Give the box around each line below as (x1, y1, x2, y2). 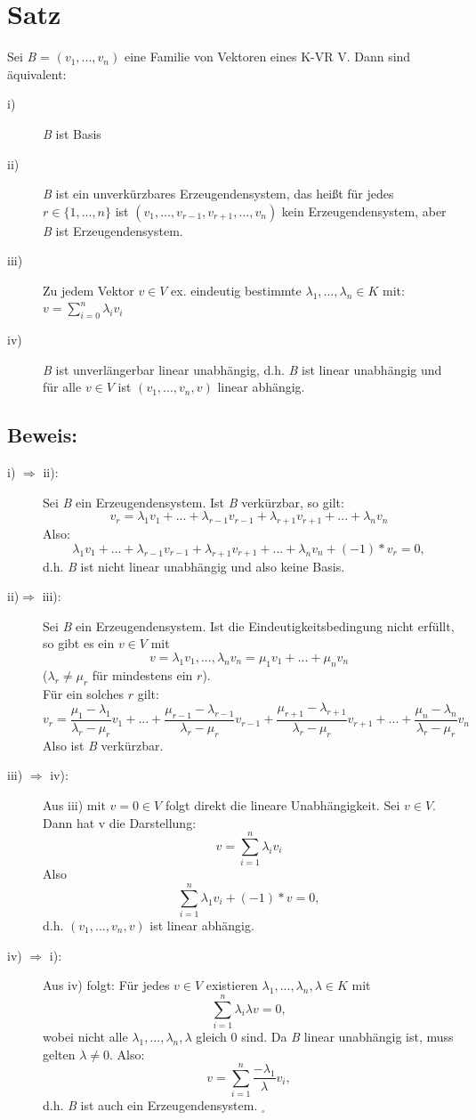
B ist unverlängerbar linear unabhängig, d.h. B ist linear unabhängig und (43, 360, 442, 378)
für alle (43, 377, 82, 396)
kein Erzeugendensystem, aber (281, 201, 447, 220)
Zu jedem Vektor (43, 280, 134, 299)
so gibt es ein (43, 634, 115, 653)
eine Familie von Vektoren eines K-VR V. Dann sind (124, 47, 411, 66)
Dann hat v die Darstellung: (43, 813, 197, 832)
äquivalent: (7, 64, 67, 83)
